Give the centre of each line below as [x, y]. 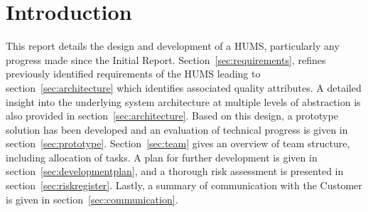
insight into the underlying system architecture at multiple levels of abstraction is [183, 101]
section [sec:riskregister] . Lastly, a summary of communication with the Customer [184, 185]
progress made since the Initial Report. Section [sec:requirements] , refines [166, 59]
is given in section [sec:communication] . [92, 199]
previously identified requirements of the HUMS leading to [133, 74]
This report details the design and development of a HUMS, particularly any [173, 46]
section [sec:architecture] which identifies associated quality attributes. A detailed [184, 87]
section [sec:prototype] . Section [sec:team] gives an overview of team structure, [178, 143]
